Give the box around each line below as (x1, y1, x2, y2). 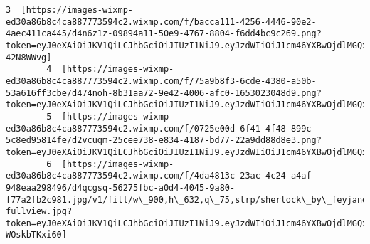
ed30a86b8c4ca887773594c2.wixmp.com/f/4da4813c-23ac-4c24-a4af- (6, 171, 317, 181)
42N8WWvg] (6, 52, 52, 63)
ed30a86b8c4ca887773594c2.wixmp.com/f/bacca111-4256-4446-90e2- (6, 16, 317, 27)
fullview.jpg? (6, 206, 73, 217)
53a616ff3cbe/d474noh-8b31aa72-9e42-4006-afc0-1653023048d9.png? (6, 87, 322, 98)
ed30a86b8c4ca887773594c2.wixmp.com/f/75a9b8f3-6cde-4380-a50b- (6, 75, 317, 86)
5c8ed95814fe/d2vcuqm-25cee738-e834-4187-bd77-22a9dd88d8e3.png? (6, 135, 322, 146)
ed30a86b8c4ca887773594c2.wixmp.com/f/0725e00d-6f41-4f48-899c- (6, 123, 317, 134)
